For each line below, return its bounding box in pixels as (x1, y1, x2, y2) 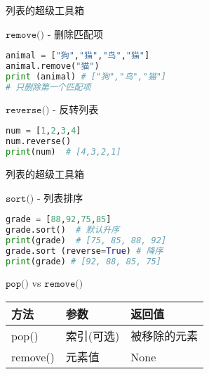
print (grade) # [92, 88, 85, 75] (6, 256, 161, 266)
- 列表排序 (36, 190, 83, 205)
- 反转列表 (53, 101, 99, 116)
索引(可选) (65, 328, 120, 344)
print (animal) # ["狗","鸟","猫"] (6, 71, 166, 82)
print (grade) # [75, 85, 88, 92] (6, 235, 167, 245)
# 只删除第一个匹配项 (6, 82, 91, 92)
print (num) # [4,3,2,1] (6, 147, 121, 157)
